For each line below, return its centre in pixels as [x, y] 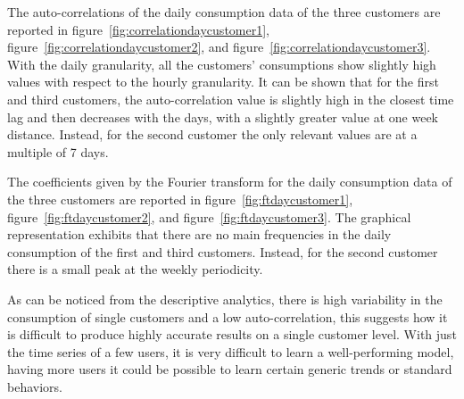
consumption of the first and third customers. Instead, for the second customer [223, 251]
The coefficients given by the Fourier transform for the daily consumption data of [230, 182]
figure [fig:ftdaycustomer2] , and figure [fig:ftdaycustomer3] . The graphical [209, 216]
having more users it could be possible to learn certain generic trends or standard [230, 369]
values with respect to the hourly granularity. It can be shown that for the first [223, 82]
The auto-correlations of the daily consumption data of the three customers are [224, 12]
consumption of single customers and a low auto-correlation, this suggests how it [228, 316]
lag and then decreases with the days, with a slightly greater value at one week [223, 116]
